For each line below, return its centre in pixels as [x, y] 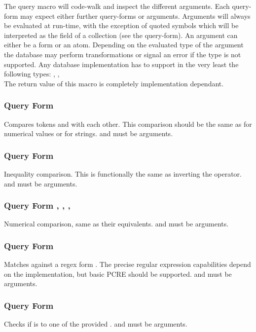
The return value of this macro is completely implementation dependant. [114, 83]
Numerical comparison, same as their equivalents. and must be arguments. [116, 224]
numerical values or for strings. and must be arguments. [89, 133]
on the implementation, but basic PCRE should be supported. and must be [118, 274]
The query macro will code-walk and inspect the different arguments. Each [117, 6]
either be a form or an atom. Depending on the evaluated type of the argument [124, 45]
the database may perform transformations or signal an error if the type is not [123, 54]
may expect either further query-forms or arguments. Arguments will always [135, 16]
